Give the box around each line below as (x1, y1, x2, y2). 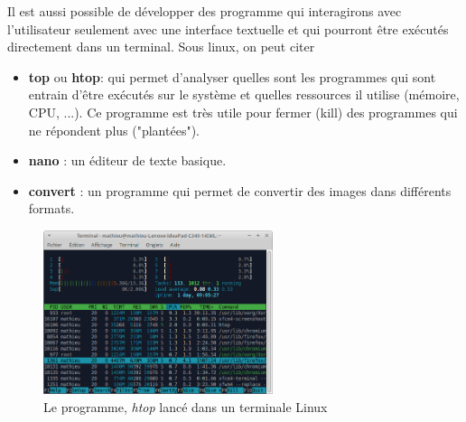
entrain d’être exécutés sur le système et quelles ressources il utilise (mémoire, (28, 85, 460, 104)
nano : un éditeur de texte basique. (28, 151, 227, 170)
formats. (28, 199, 75, 218)
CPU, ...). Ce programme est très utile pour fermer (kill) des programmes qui (28, 102, 458, 121)
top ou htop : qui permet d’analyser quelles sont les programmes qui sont (28, 67, 436, 86)
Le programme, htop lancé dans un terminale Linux (43, 397, 328, 416)
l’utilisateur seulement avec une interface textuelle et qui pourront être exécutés (7, 19, 449, 38)
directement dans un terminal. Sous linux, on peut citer (7, 37, 315, 56)
